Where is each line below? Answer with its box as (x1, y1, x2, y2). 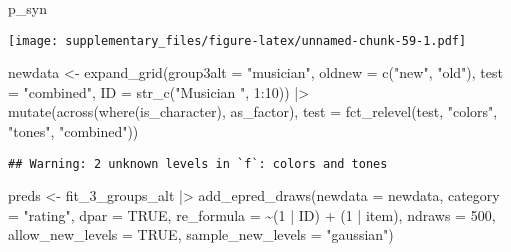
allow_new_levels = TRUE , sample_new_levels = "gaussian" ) (8, 224, 394, 245)
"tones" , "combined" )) (8, 121, 139, 142)
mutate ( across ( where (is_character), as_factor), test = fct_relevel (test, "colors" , (8, 101, 498, 122)
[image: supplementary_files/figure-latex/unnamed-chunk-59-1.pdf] (8, 33, 467, 48)
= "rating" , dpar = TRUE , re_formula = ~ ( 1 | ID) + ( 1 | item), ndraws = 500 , (8, 204, 496, 225)
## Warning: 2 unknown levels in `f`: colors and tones (8, 156, 388, 171)
